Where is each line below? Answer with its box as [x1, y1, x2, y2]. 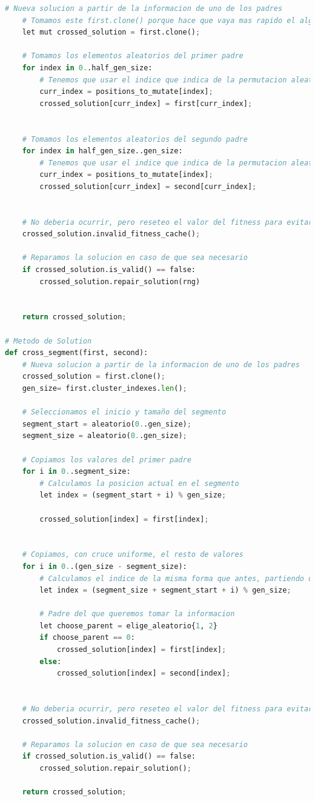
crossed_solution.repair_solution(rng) [39, 277, 201, 286]
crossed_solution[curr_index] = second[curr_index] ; [39, 182, 257, 191]
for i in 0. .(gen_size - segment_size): [22, 562, 187, 571]
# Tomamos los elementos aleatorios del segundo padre [22, 135, 248, 144]
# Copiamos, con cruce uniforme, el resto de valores [22, 550, 244, 559]
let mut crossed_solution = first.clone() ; [22, 28, 201, 37]
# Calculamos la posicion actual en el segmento [39, 479, 239, 488]
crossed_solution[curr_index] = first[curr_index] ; [39, 99, 253, 108]
